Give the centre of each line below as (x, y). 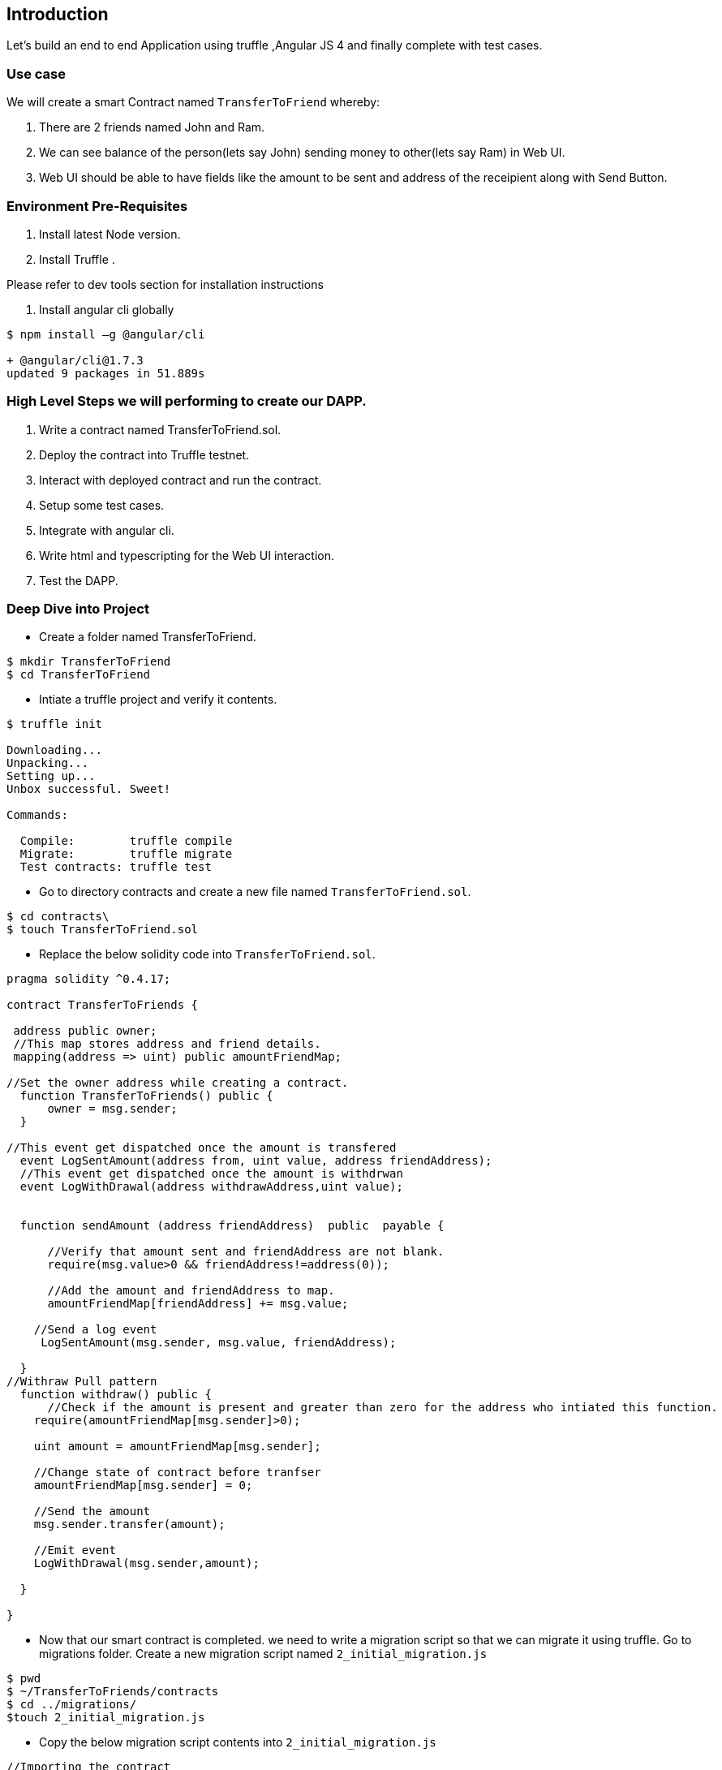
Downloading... (55, 750)
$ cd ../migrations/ (72, 1705)
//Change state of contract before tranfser (177, 1473)
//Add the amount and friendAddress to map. (191, 1291)
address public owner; (85, 1031)
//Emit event (75, 1550)
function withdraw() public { (116, 1395)
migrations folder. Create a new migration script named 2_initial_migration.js (263, 1654)
